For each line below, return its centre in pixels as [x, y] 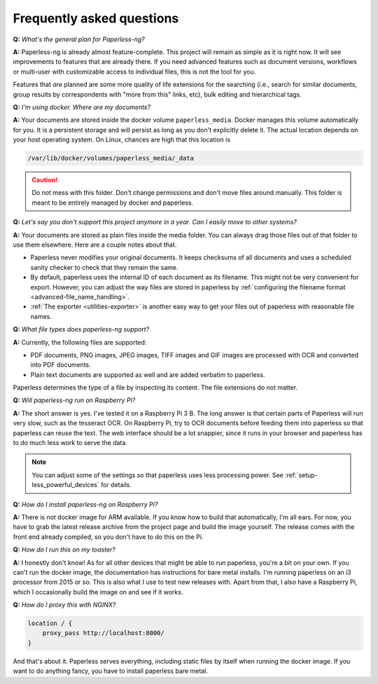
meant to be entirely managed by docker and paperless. [113, 203]
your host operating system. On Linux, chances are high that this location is [122, 139]
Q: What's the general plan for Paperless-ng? [79, 39]
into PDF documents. [61, 365]
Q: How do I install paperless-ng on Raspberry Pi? [85, 504]
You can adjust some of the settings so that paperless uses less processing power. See [157, 475]
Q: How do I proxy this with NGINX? [64, 605]
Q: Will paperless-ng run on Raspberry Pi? [74, 400]
